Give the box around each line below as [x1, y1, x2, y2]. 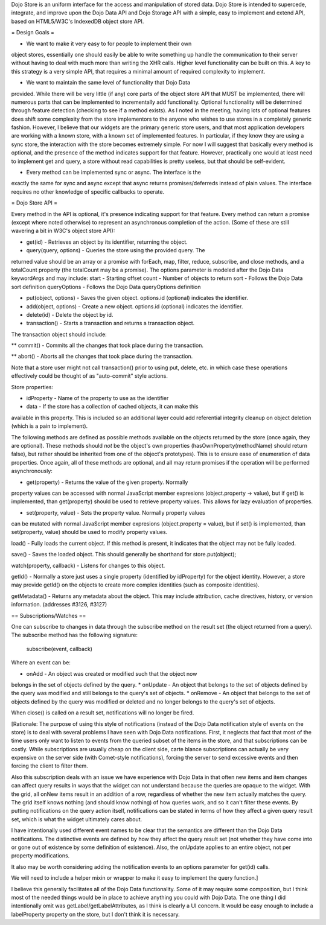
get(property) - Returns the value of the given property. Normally [26, 478, 188, 486]
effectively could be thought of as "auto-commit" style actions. [11, 372, 168, 380]
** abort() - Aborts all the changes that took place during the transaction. [11, 353, 193, 360]
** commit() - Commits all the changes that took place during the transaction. [11, 342, 204, 349]
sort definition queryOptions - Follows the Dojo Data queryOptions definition [11, 283, 201, 290]
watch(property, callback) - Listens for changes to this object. [11, 562, 165, 569]
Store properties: [11, 383, 54, 390]
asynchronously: [11, 468, 53, 475]
